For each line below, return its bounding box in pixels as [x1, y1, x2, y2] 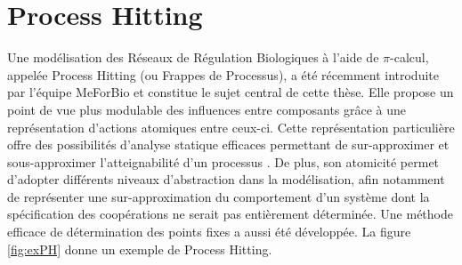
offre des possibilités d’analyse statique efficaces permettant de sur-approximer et [7, 135, 450, 154]
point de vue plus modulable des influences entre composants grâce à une [7, 100, 407, 118]
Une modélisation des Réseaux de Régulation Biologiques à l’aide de [7, 48, 379, 67]
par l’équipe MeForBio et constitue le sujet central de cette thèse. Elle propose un [7, 83, 454, 101]
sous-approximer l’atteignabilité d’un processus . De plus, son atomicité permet [7, 152, 440, 171]
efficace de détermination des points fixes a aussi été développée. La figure [7, 222, 411, 241]
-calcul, [390, 48, 429, 67]
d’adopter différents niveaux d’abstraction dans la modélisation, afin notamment [7, 170, 445, 189]
